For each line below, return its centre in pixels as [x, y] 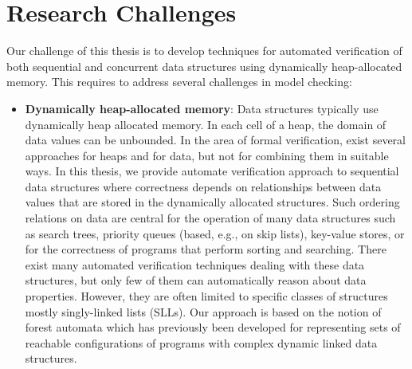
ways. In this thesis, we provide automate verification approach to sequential [212, 171]
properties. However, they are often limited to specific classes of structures [206, 296]
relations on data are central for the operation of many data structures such [210, 218]
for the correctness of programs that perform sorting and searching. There [206, 249]
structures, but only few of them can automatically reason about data [196, 280]
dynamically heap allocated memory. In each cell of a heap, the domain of [206, 124]
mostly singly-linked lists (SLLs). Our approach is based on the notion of [203, 311]
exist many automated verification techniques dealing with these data [195, 264]
